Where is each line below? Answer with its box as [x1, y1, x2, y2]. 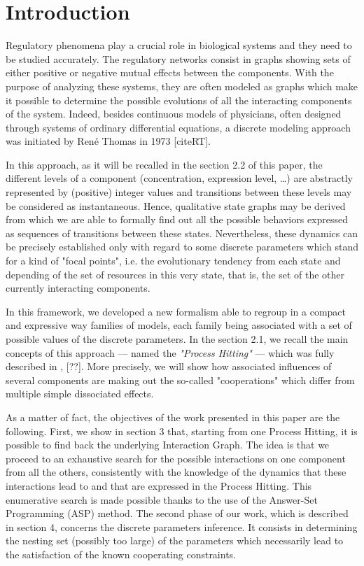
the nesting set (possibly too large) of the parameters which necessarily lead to [6, 533, 344, 548]
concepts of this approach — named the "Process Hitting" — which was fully [6, 345, 335, 360]
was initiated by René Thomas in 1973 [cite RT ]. [6, 134, 211, 148]
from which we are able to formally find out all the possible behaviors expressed [6, 212, 349, 227]
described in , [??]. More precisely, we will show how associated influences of [6, 359, 332, 374]
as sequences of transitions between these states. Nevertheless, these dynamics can [6, 225, 358, 240]
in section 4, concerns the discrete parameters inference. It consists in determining [6, 519, 358, 534]
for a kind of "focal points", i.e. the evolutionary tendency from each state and [6, 253, 341, 268]
